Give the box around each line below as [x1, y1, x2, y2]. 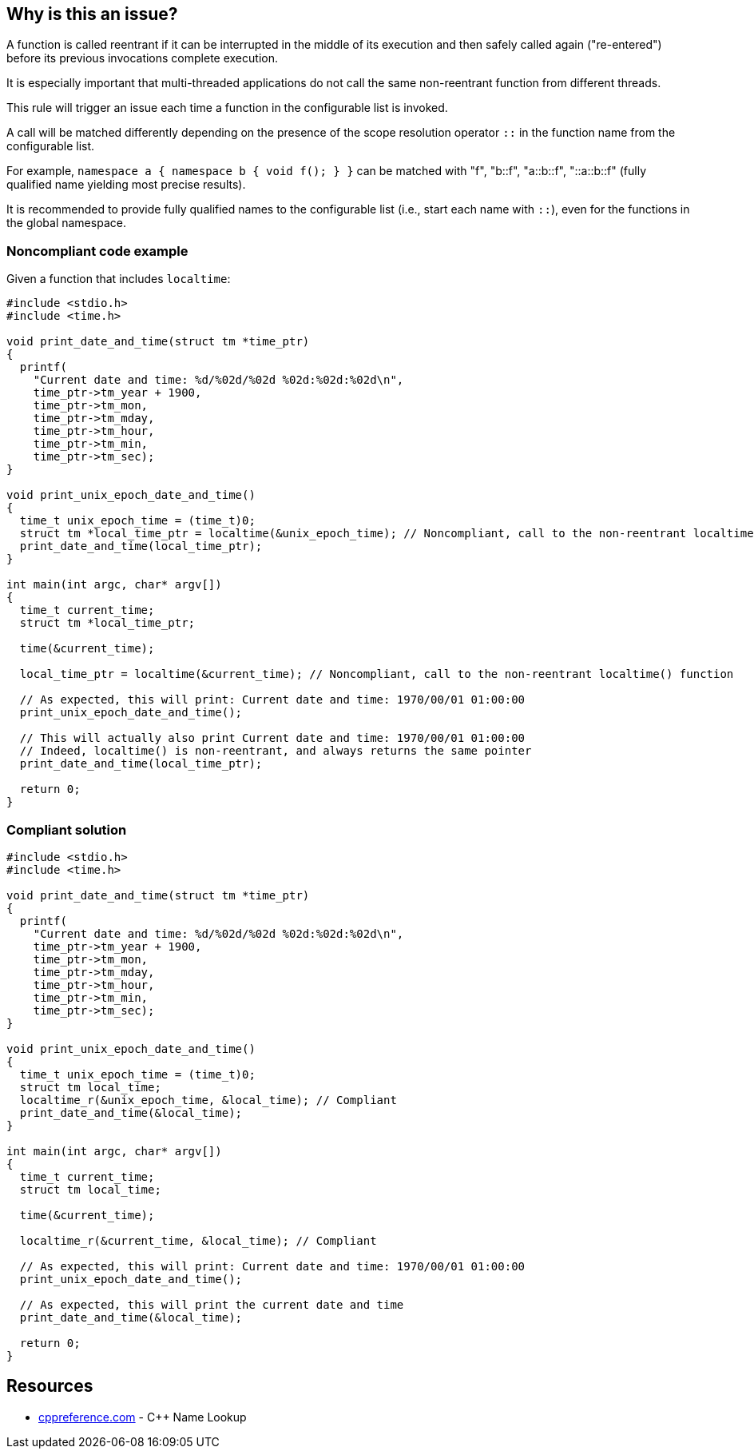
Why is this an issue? [6, 4, 178, 24]
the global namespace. [6, 216, 126, 230]
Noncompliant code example [6, 242, 188, 259]
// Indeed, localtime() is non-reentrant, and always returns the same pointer [19, 744, 532, 758]
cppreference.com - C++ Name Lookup [38, 1409, 247, 1424]
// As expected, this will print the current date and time [19, 1298, 404, 1311]
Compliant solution [6, 821, 127, 838]
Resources [6, 1376, 93, 1397]
